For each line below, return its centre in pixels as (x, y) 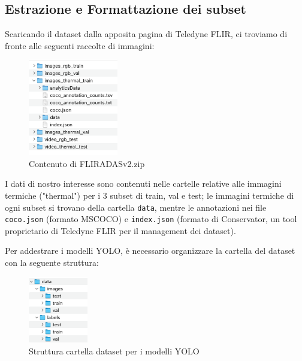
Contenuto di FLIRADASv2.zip (87, 163)
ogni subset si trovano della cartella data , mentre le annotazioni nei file (136, 207)
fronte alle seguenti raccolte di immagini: (80, 45)
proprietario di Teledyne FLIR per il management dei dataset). (120, 230)
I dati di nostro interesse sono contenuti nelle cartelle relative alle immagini (143, 183)
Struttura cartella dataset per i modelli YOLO (114, 351)
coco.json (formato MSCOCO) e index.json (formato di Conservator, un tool (151, 219)
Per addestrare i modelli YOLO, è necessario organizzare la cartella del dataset (150, 251)
